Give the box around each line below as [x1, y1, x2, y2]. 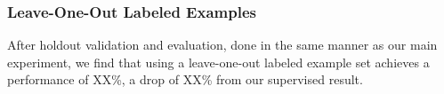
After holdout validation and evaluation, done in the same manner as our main [7, 35, 438, 54]
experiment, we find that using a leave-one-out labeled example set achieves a [7, 52, 430, 71]
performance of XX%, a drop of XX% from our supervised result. [7, 70, 363, 89]
